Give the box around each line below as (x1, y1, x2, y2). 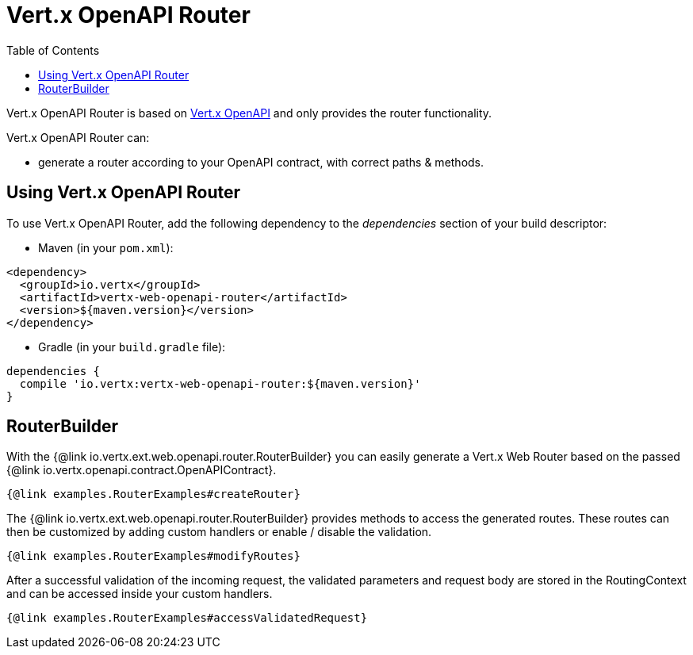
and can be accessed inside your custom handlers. (6, 587, 273, 601)
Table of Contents (6, 43, 100, 57)
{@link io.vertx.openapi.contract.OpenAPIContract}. (6, 463, 277, 477)
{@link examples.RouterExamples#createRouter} (6, 488, 301, 501)
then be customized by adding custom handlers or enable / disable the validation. (6, 525, 432, 539)
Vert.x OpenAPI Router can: (6, 130, 150, 144)
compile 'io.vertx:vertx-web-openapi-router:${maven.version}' (19, 377, 421, 390)
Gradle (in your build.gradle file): (38, 339, 226, 354)
